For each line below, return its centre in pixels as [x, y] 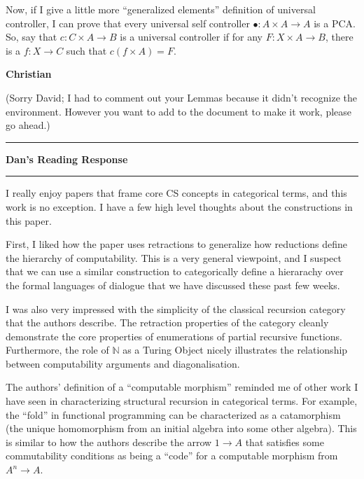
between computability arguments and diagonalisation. [123, 363]
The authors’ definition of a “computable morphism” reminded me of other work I [182, 387]
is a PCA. [335, 23]
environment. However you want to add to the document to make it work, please [179, 111]
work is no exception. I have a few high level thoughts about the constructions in [179, 206]
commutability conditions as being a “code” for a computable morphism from [172, 456]
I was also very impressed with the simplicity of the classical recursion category [176, 308]
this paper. [29, 220]
